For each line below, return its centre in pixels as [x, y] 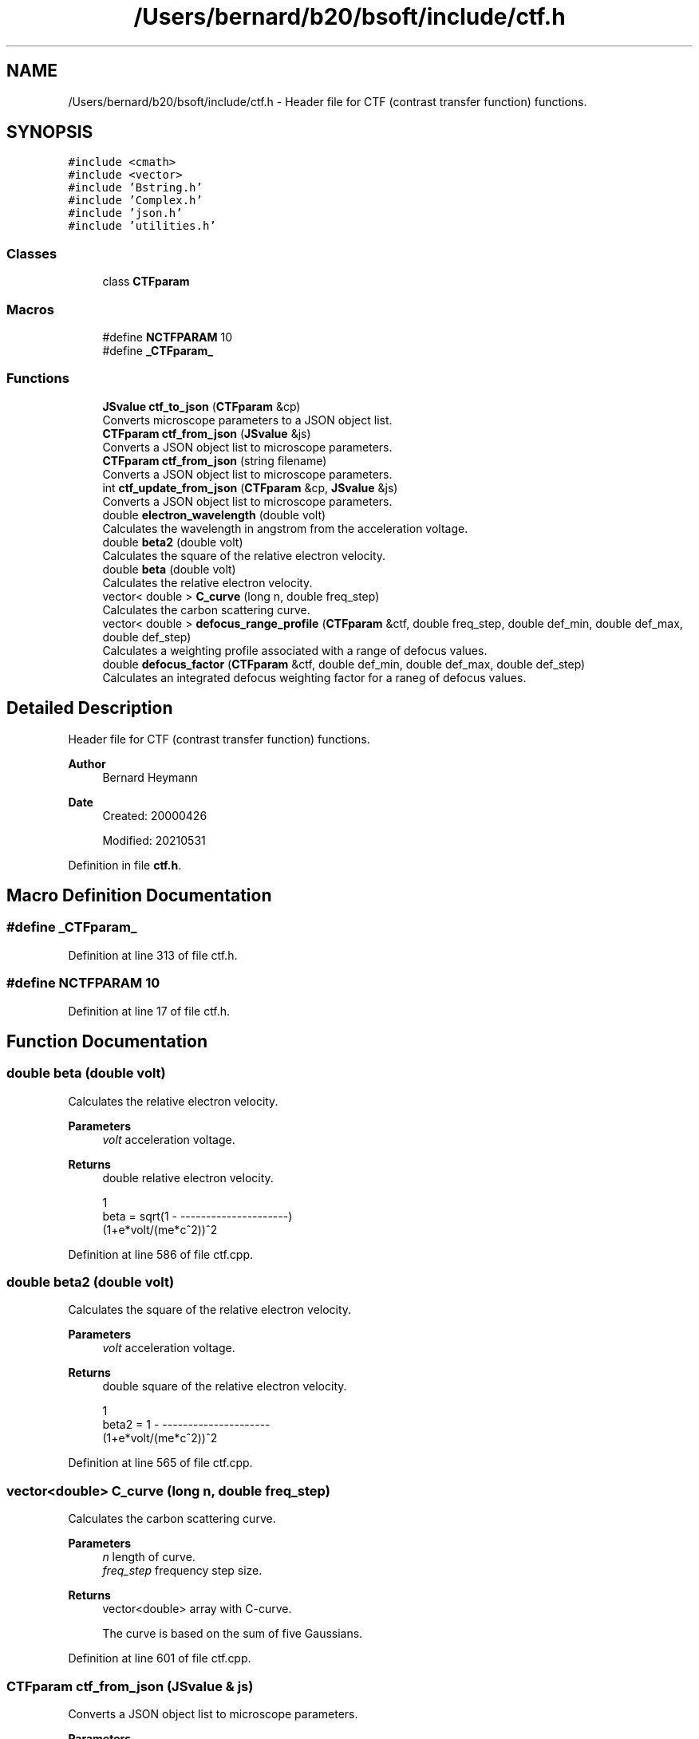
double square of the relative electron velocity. [225, 1386]
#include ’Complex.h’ [135, 201]
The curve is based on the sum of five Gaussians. [233, 1634]
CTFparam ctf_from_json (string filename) [215, 460]
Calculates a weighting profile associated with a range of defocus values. [295, 650]
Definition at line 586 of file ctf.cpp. [160, 1254]
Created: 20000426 [155, 815]
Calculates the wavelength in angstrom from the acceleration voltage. [285, 528]
